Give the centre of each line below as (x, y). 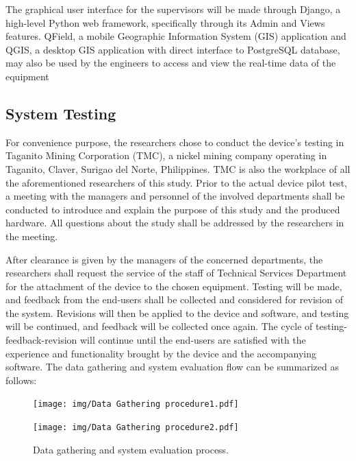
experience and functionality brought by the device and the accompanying (161, 353)
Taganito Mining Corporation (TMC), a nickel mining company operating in (166, 155)
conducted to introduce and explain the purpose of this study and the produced (173, 209)
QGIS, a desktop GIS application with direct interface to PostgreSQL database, (173, 49)
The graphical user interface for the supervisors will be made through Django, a (173, 9)
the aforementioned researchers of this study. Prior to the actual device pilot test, (176, 182)
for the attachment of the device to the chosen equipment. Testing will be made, (174, 286)
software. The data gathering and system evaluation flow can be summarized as (172, 367)
